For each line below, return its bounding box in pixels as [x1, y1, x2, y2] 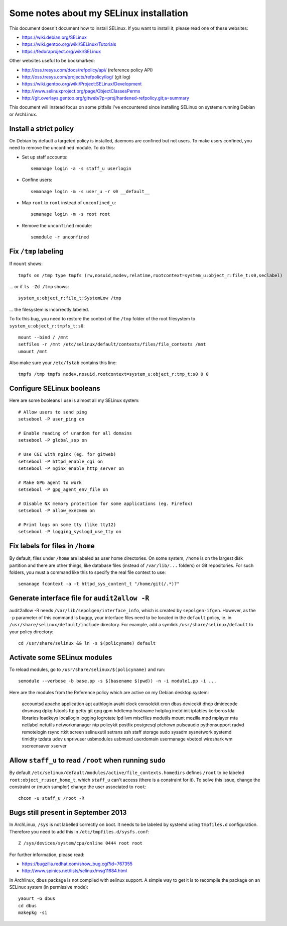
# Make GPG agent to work [18, 479, 82, 485]
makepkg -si [18, 910, 48, 915]
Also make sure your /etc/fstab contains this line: [9, 360, 117, 366]
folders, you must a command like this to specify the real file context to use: [9, 569, 166, 575]
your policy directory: [9, 629, 54, 635]
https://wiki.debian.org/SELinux [22, 34, 87, 40]
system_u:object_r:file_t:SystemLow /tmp [18, 295, 121, 301]
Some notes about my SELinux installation [9, 8, 188, 19]
